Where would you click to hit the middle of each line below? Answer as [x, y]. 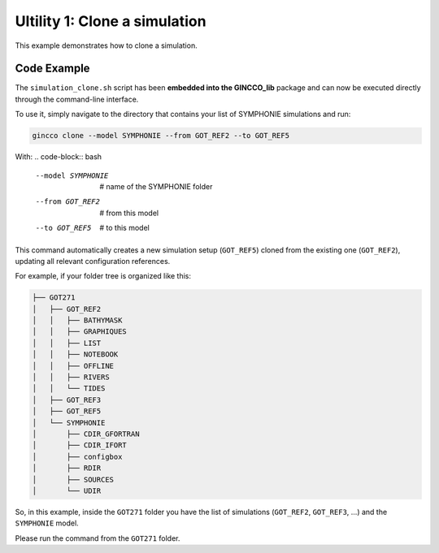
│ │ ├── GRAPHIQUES [80, 332]
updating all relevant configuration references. [93, 261]
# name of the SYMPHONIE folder [156, 186]
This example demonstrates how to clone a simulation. [106, 45]
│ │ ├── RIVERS [71, 377]
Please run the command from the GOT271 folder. [98, 538]
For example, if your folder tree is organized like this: [103, 276]
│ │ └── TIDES [69, 389]
